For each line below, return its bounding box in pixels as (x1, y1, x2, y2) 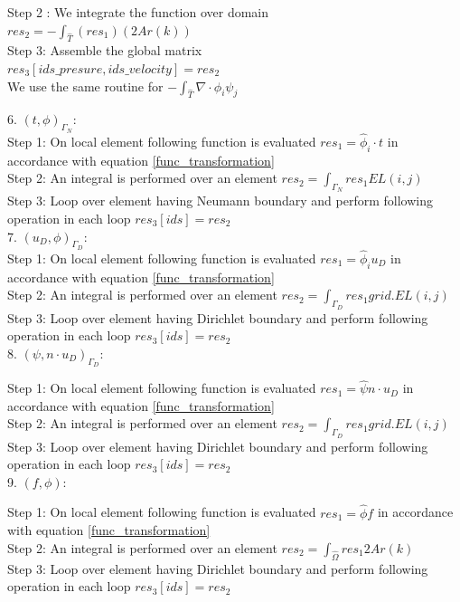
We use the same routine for (7, 76, 164, 95)
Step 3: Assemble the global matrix (7, 41, 202, 60)
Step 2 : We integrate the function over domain (7, 3, 269, 21)
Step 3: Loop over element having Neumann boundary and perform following (7, 191, 433, 210)
